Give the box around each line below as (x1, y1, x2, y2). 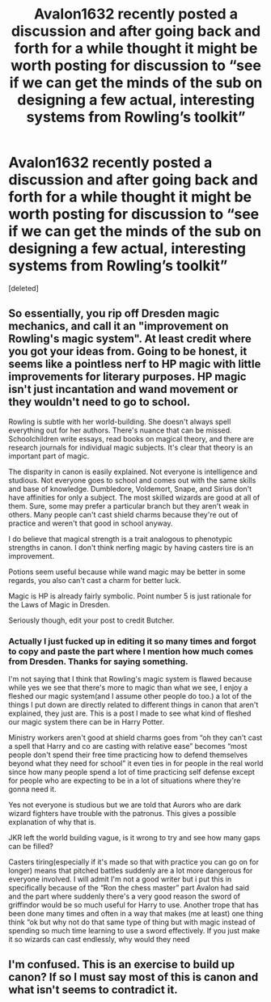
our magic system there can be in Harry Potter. (8, 717, 164, 727)
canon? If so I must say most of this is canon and (8, 970, 259, 984)
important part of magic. (8, 450, 90, 461)
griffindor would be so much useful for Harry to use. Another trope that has (8, 900, 259, 910)
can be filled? (8, 842, 54, 852)
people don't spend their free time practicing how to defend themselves (8, 750, 248, 760)
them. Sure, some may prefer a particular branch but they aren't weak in (8, 501, 249, 510)
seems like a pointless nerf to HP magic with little (8, 357, 261, 371)
